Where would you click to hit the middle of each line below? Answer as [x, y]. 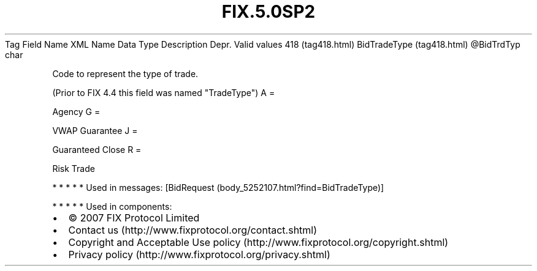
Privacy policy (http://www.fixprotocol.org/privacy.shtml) [199, 254]
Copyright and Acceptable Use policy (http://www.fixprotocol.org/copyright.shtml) [258, 242]
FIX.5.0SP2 [268, 12]
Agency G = [76, 111]
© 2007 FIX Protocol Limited [134, 217]
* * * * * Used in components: [112, 206]
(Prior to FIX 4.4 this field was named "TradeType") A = [164, 92]
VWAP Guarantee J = [95, 130]
